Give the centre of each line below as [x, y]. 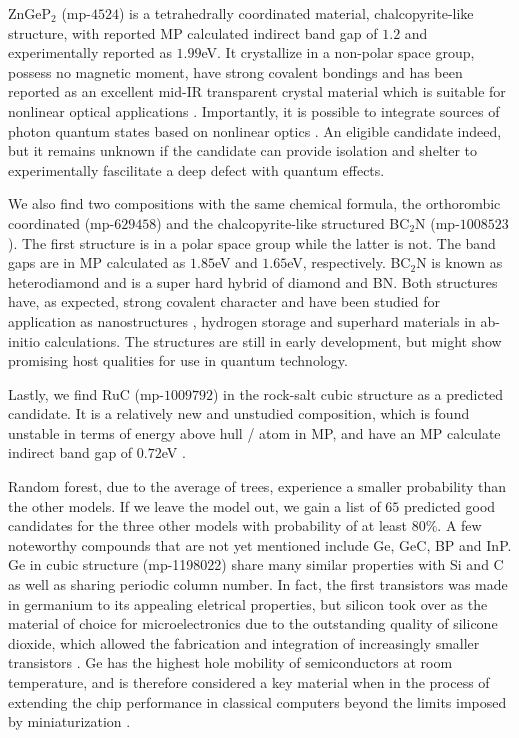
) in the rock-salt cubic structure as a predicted [358, 393]
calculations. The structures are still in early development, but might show [273, 340]
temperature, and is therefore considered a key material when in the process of [249, 682]
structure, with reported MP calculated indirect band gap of [193, 32]
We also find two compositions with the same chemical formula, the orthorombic [254, 203]
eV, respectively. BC [349, 262]
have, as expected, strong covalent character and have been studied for [224, 301]
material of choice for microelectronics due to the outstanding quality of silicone [253, 623]
